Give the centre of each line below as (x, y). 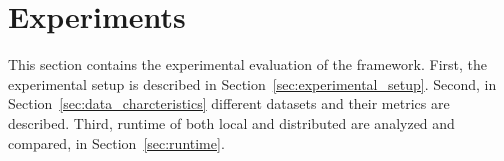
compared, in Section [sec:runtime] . (116, 142)
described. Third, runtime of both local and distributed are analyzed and (231, 122)
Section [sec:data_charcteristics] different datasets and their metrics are (229, 103)
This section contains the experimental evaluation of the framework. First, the (247, 64)
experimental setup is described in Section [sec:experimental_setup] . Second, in (252, 83)
